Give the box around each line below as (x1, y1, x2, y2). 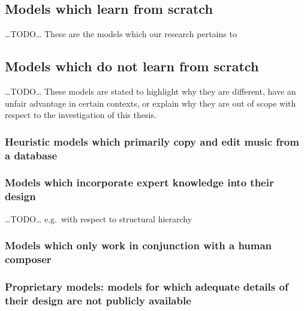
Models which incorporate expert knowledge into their (5, 175, 274, 190)
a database (5, 147, 58, 162)
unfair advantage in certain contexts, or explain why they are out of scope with (5, 96, 296, 109)
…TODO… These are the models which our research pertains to (5, 28, 237, 40)
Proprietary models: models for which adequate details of (5, 279, 288, 294)
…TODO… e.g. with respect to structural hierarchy (5, 212, 192, 225)
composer (5, 252, 52, 267)
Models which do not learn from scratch (5, 57, 259, 76)
